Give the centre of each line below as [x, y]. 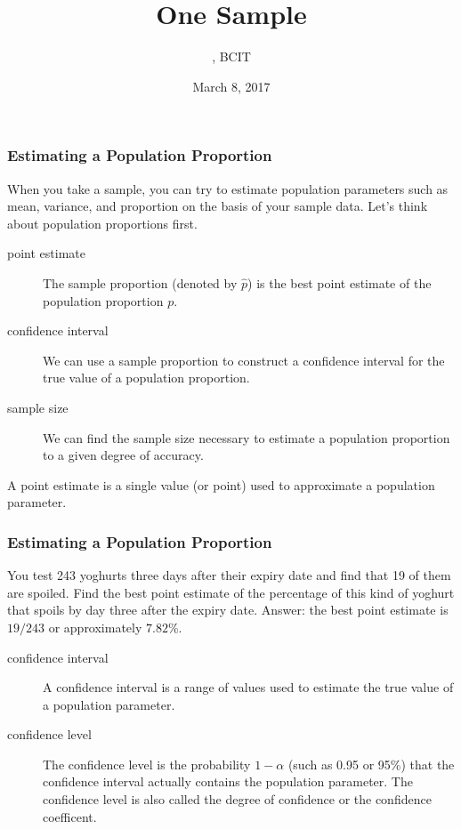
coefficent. [70, 816]
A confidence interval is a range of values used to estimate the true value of [248, 687]
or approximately [95, 627]
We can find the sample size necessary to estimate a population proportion [247, 437]
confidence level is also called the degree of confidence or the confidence [237, 799]
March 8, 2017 [231, 86]
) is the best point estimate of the [340, 282]
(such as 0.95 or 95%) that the [371, 764]
